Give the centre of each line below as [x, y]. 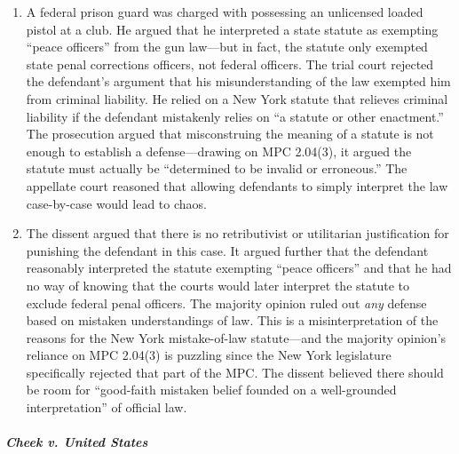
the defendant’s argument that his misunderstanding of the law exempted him [238, 81]
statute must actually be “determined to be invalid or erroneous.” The [217, 168]
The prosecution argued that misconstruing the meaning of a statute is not [230, 134]
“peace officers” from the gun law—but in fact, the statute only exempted [227, 47]
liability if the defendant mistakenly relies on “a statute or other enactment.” [235, 116]
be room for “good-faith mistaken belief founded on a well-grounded [211, 390]
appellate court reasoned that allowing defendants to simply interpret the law [237, 185]
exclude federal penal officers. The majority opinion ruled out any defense [226, 303]
